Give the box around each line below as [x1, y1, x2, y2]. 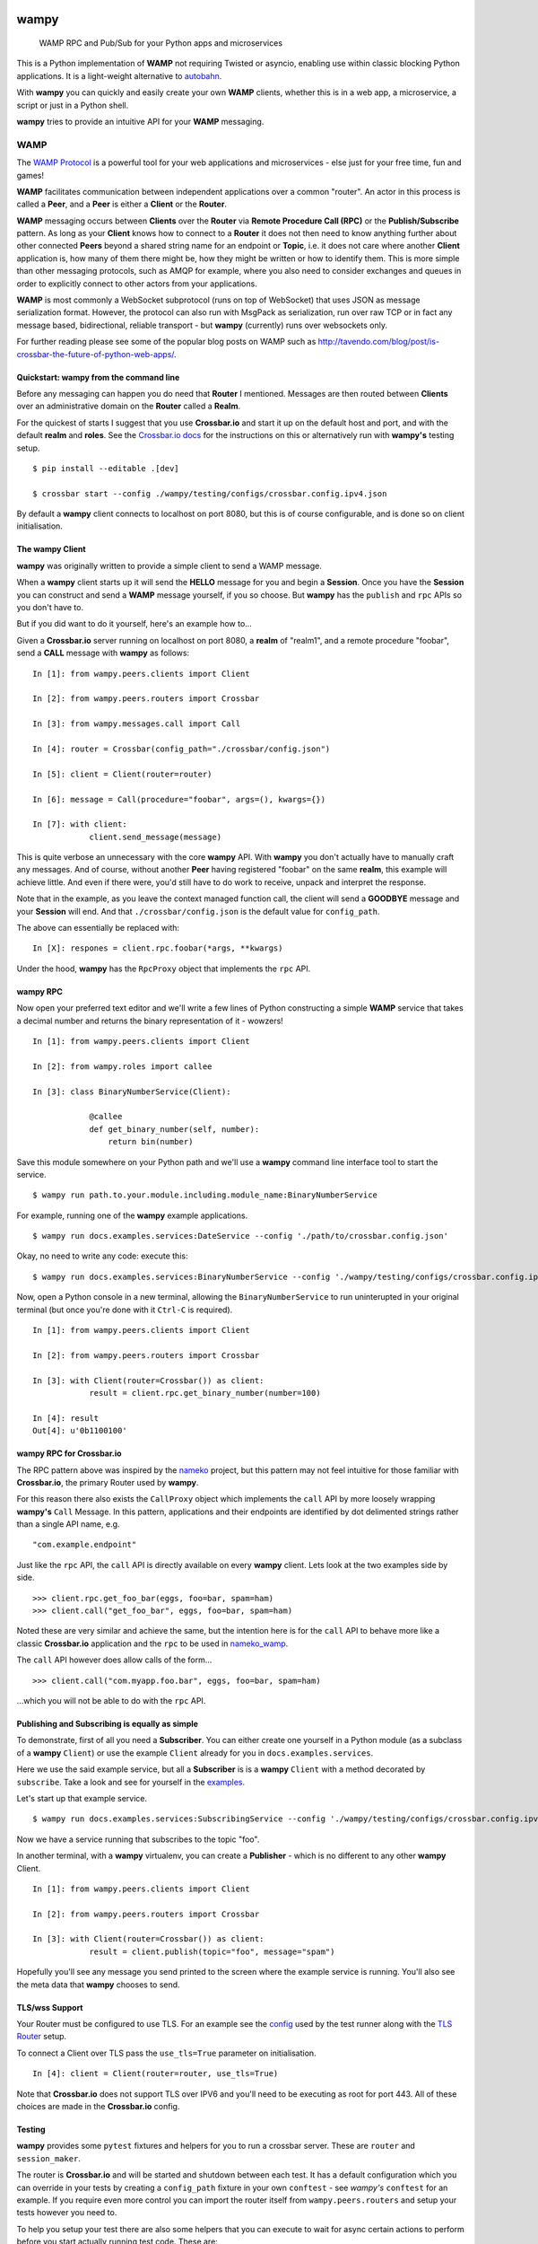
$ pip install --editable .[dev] [32, 463, 179, 473]
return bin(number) [108, 1136, 194, 1147]
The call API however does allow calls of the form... [16, 1654, 213, 1665]
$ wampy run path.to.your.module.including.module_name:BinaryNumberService [32, 1190, 378, 1200]
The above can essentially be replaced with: [16, 923, 179, 934]
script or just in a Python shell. [16, 100, 129, 110]
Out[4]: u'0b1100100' [32, 1425, 127, 1436]
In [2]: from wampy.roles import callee [32, 1061, 213, 1072]
